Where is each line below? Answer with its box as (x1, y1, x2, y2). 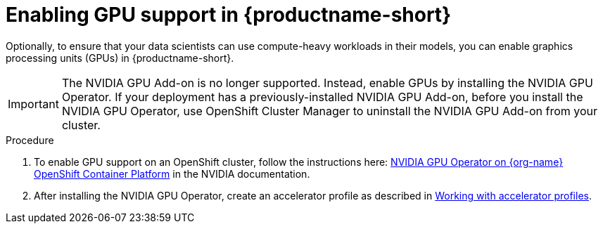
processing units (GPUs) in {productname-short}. (6, 51, 234, 64)
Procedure (6, 133, 54, 146)
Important (8, 96, 59, 111)
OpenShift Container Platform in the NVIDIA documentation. (34, 167, 310, 180)
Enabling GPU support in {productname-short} (6, 3, 452, 27)
